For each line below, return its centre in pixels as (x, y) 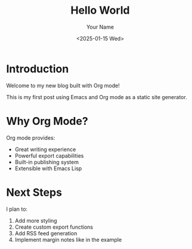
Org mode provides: (31, 137)
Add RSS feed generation (46, 233)
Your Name (100, 27)
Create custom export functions (54, 227)
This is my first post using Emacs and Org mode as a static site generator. (97, 97)
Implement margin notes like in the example (68, 239)
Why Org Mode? (47, 121)
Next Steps (34, 192)
